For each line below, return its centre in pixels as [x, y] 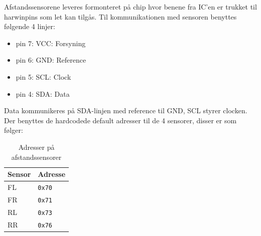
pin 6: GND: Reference [51, 60]
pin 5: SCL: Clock [43, 76]
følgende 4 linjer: [30, 26]
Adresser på [36, 147]
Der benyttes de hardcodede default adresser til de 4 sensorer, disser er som [120, 120]
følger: [14, 130]
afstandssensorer [36, 157]
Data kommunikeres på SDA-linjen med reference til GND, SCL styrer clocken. [126, 110]
